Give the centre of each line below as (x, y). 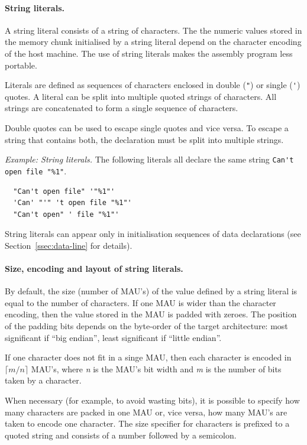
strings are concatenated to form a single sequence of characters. (122, 108)
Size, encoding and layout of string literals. (94, 269)
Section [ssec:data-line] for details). (69, 245)
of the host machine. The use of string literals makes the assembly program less (149, 53)
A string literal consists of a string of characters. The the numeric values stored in (153, 30)
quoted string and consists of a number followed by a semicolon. (121, 435)
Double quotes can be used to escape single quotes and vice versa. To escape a (147, 128)
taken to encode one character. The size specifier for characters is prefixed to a (147, 423)
